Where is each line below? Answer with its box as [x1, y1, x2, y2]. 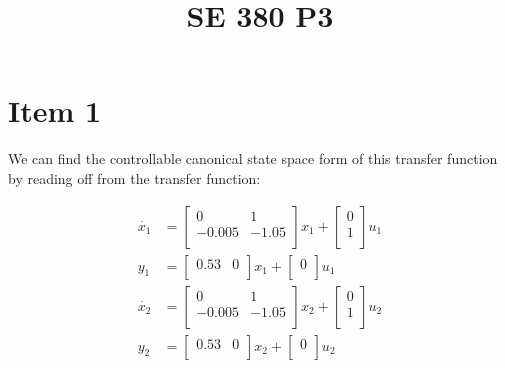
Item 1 [8, 90, 102, 131]
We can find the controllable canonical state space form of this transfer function [8, 148, 498, 169]
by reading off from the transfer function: [8, 167, 261, 188]
